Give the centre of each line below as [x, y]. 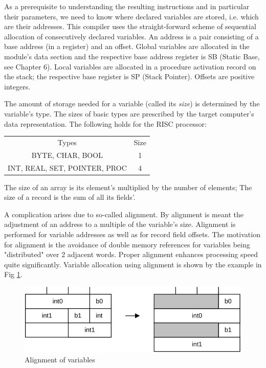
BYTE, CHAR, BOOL [67, 155]
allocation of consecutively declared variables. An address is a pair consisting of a [131, 36]
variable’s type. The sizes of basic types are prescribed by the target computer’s [129, 113]
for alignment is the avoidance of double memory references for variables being [127, 244]
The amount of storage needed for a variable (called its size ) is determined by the [132, 103]
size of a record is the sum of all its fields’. [70, 197]
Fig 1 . [13, 274]
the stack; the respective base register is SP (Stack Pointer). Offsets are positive [129, 76]
